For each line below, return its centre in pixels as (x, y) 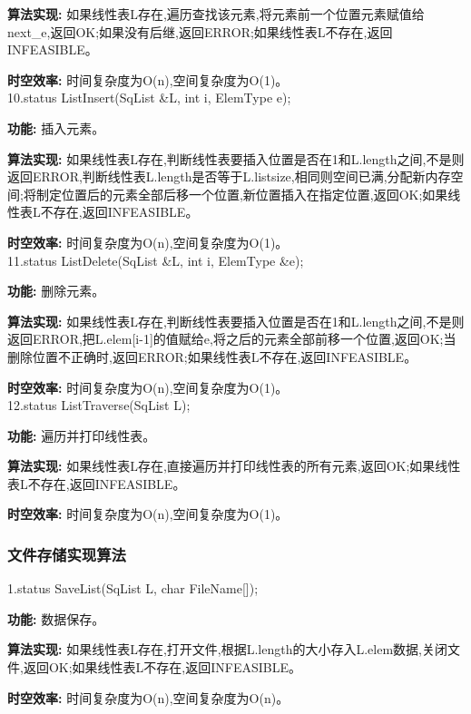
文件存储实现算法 (67, 554)
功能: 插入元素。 (56, 127)
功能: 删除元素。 (56, 291)
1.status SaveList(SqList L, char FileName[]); (133, 588)
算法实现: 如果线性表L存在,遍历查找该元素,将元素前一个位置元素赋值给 (216, 14)
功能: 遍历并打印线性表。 (82, 435)
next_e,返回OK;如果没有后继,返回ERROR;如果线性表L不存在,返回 (200, 31)
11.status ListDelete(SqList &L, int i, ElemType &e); (156, 260)
